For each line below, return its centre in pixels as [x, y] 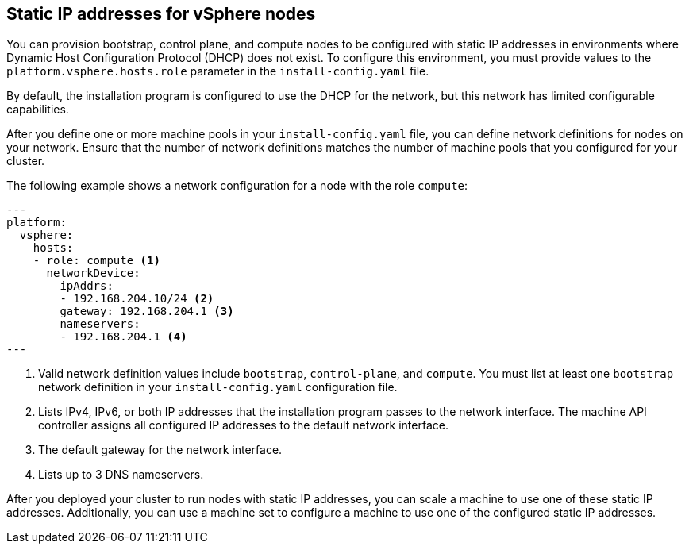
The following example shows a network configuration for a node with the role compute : [237, 186]
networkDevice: [93, 273]
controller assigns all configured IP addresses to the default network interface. [243, 425]
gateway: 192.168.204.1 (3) [147, 312]
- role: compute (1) [96, 261]
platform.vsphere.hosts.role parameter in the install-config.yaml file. [218, 71]
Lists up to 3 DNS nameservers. [121, 475]
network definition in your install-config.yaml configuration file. [218, 387]
